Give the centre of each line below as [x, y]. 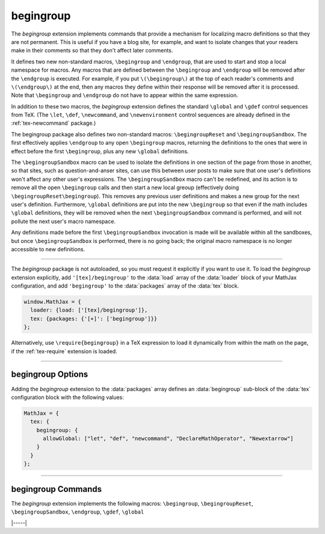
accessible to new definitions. [48, 249]
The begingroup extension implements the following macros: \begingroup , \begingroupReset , [132, 503]
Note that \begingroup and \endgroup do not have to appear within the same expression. [125, 95]
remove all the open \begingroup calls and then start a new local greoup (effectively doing [125, 187]
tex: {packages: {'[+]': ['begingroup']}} [94, 319]
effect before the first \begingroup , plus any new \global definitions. [100, 151]
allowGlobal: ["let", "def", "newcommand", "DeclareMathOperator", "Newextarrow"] [169, 439]
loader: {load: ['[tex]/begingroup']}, [89, 310]
